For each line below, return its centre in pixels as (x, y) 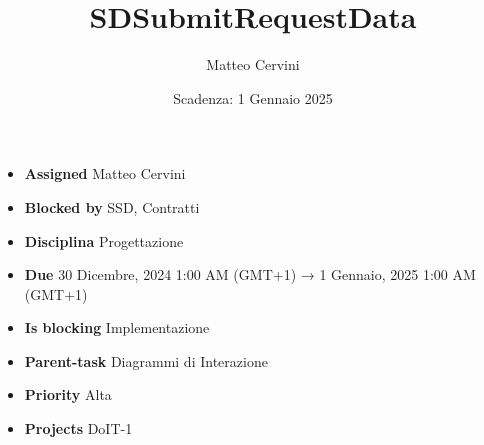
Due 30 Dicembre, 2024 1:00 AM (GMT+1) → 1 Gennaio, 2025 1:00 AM (250, 274)
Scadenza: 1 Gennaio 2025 (253, 97)
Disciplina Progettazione (104, 240)
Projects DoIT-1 (78, 428)
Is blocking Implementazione (117, 327)
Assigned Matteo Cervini (105, 173)
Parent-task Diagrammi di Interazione (146, 360)
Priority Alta (68, 394)
